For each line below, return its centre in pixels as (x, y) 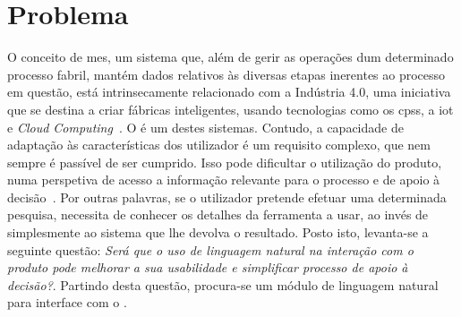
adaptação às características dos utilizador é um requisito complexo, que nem (219, 145)
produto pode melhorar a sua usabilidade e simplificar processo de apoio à (208, 267)
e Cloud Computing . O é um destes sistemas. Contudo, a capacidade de (205, 127)
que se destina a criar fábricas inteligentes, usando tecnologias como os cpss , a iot (230, 109)
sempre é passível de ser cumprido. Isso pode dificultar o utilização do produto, (225, 162)
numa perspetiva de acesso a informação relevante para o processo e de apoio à (224, 180)
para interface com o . (67, 302)
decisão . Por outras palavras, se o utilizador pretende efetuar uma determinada (227, 197)
